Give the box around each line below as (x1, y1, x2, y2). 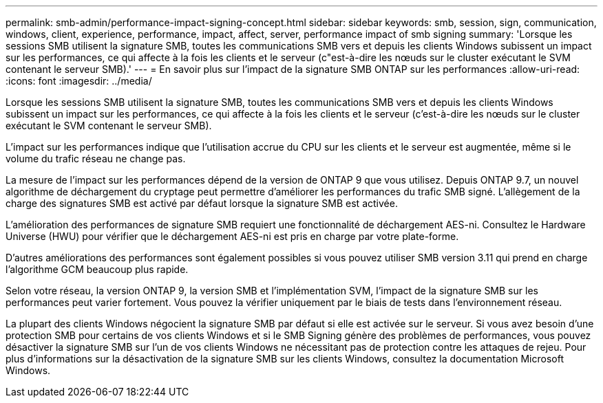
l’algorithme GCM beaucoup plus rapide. (6, 263, 189, 275)
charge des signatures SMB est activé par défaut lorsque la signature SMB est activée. (6, 197, 398, 209)
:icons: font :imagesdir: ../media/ (6, 75, 152, 87)
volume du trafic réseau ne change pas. (6, 153, 186, 164)
